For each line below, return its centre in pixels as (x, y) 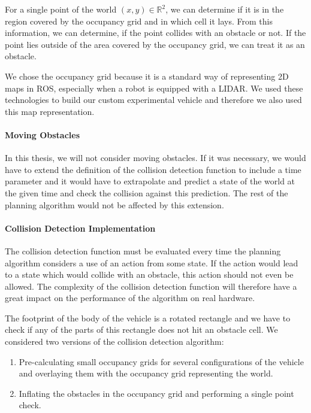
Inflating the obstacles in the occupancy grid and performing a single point (156, 393)
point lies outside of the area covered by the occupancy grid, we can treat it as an (155, 44)
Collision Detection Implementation (80, 228)
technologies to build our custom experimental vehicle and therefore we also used (153, 100)
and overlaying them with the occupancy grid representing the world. (146, 373)
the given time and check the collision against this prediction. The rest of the (147, 192)
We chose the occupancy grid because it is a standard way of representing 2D (147, 76)
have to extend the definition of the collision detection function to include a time (153, 169)
